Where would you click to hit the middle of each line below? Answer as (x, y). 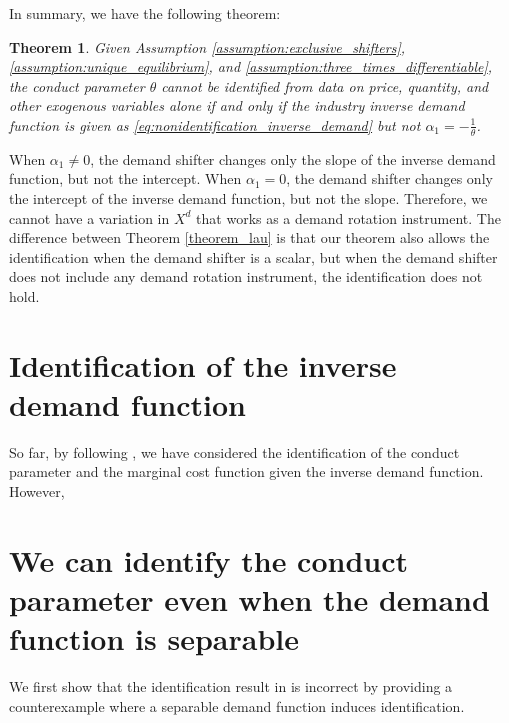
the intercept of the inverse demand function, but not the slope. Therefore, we (248, 197)
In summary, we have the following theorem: (145, 13)
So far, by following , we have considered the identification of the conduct (234, 451)
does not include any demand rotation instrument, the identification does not (246, 276)
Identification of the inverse (203, 364)
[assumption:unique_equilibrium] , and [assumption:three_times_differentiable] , (251, 66)
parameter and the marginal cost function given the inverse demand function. (246, 471)
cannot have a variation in (89, 217)
